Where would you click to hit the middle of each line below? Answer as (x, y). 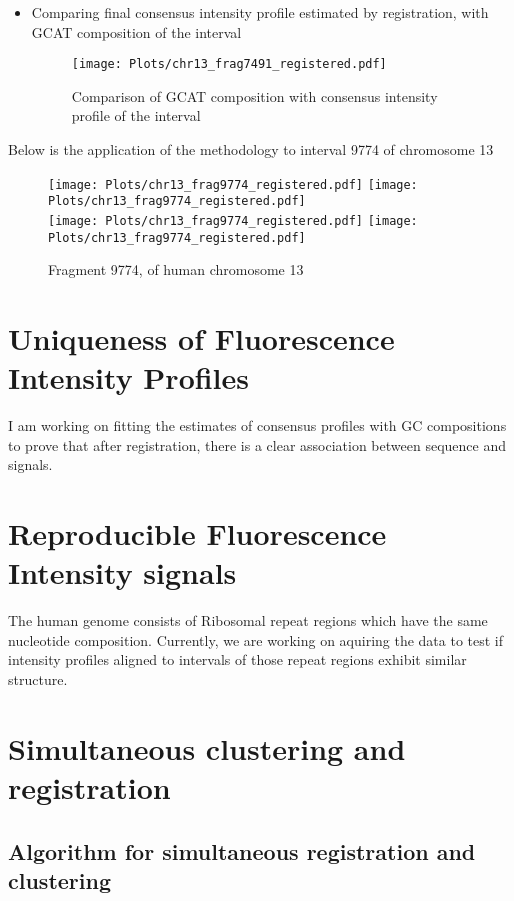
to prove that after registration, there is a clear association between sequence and (257, 444)
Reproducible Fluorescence (197, 533)
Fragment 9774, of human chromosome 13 (176, 269)
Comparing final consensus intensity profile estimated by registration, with (260, 12)
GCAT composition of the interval (136, 31)
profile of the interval (136, 115)
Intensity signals (122, 572)
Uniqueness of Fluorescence (201, 338)
